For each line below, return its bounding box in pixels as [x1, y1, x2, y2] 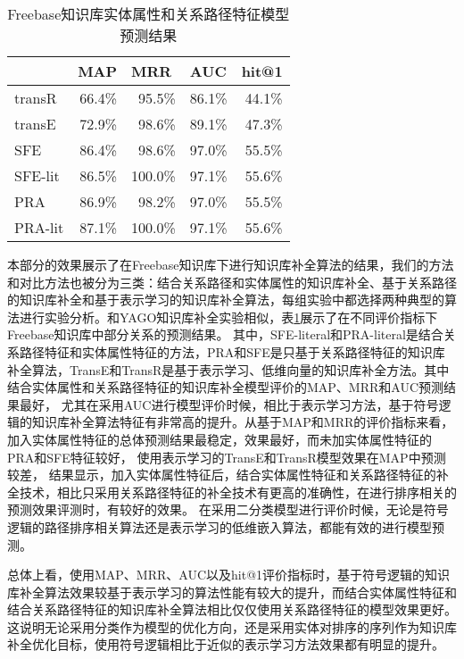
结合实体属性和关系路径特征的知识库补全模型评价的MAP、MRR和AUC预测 [7, 378, 444, 396]
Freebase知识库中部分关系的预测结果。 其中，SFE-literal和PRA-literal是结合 [7, 325, 443, 344]
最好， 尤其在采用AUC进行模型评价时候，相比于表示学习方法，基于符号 [19, 395, 439, 413]
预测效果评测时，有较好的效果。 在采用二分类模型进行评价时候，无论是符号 [7, 500, 449, 519]
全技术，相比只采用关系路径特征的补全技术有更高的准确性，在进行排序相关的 [7, 482, 457, 501]
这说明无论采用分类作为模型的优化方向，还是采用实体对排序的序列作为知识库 [7, 617, 457, 636]
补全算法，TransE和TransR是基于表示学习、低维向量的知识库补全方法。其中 [7, 360, 450, 379]
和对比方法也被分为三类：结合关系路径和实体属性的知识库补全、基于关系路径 [7, 272, 457, 291]
